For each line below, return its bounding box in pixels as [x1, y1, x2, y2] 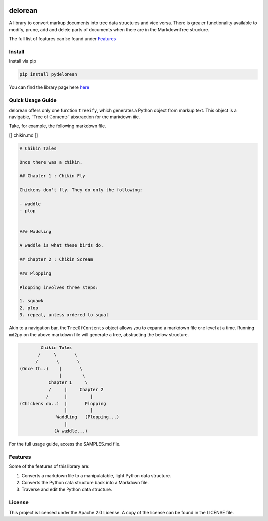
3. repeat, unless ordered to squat [19, 312, 109, 318]
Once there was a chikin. [19, 159, 83, 165]
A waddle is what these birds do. [19, 243, 104, 248]
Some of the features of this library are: [9, 463, 90, 469]
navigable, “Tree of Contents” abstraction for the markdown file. [9, 114, 140, 120]
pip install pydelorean [19, 72, 78, 77]
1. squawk [19, 298, 44, 304]
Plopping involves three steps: [19, 284, 99, 290]
